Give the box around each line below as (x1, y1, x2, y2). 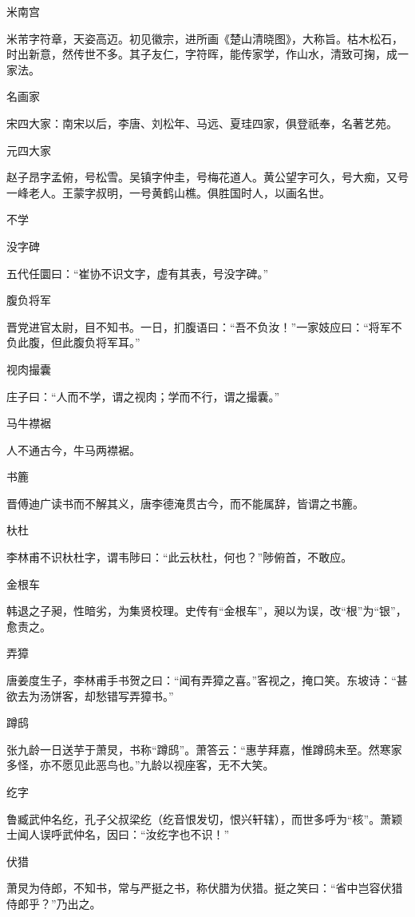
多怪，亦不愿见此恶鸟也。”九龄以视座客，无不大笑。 (6, 756, 275, 773)
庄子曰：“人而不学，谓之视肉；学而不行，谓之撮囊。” (6, 387, 280, 404)
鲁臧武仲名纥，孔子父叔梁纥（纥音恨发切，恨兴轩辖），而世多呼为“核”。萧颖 (6, 810, 403, 827)
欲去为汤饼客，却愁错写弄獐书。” (6, 687, 174, 704)
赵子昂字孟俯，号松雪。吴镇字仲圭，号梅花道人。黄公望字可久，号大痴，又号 (6, 169, 409, 185)
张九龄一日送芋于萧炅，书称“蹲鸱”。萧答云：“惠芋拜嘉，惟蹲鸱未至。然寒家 (6, 740, 402, 757)
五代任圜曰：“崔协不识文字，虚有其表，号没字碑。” (6, 264, 269, 281)
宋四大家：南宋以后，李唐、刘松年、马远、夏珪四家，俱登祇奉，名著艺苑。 (6, 114, 397, 131)
